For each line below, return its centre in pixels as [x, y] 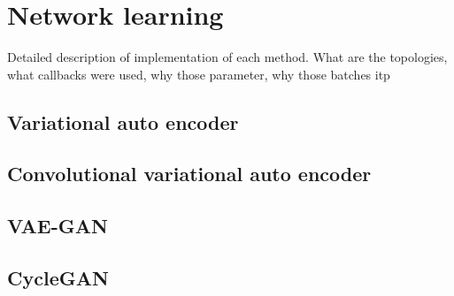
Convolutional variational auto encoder [189, 174]
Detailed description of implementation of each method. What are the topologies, [227, 57]
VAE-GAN [58, 226]
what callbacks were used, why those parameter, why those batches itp [199, 74]
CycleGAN [58, 278]
